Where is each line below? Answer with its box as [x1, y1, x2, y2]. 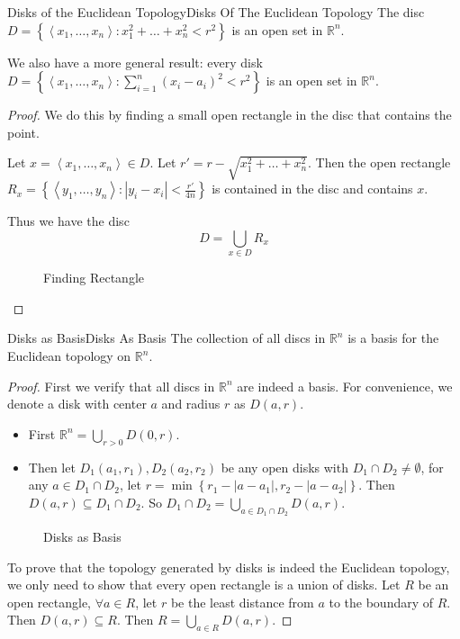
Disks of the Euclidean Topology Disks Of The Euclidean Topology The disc [7, 3, 425, 21]
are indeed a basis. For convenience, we [237, 376, 453, 395]
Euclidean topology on [7, 346, 131, 365]
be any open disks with [221, 457, 348, 476]
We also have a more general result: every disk [7, 52, 263, 71]
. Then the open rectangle [308, 153, 451, 172]
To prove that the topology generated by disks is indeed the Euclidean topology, [7, 557, 450, 576]
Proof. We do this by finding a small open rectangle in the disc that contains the [7, 105, 452, 124]
